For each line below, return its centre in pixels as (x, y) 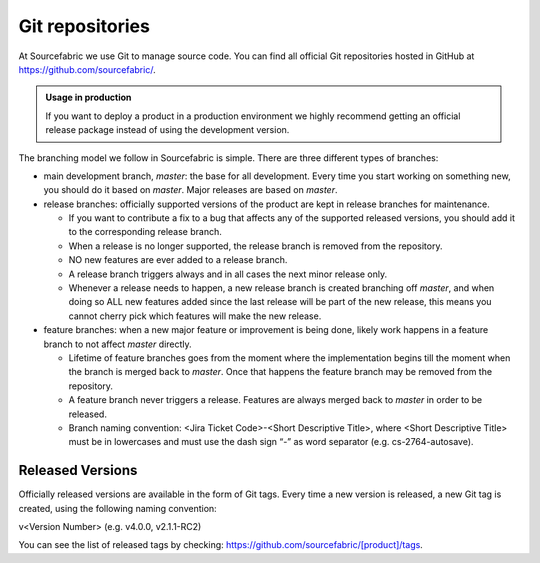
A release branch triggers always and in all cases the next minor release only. (228, 274)
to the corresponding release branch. (145, 232)
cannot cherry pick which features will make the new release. (195, 316)
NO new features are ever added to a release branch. (178, 260)
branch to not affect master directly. (117, 344)
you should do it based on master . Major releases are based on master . (190, 190)
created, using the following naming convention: (117, 508)
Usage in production (88, 97)
